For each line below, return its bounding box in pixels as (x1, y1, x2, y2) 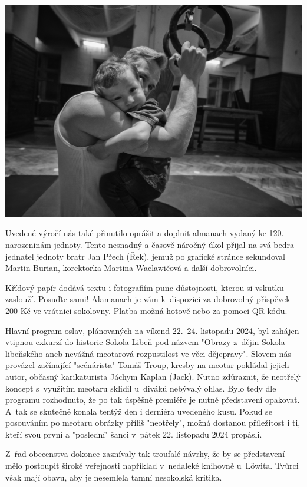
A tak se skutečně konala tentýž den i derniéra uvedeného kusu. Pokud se (5, 405, 272, 417)
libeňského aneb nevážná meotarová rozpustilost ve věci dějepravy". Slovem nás (5, 347, 292, 359)
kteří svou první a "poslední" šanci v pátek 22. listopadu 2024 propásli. (5, 428, 262, 440)
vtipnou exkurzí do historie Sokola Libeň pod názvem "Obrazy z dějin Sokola (5, 336, 285, 348)
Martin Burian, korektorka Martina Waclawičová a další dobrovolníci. (5, 261, 257, 274)
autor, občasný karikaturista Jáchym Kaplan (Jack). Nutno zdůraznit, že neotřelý (5, 370, 301, 382)
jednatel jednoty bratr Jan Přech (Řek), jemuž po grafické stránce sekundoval (5, 250, 285, 262)
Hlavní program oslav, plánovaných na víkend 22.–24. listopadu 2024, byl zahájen (5, 324, 299, 336)
